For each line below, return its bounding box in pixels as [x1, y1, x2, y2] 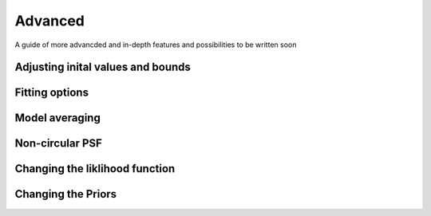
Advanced [14, 12, 85, 29]
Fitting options [14, 86, 89, 100]
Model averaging [14, 112, 101, 125]
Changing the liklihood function [14, 162, 176, 175]
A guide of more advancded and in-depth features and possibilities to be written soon [14, 40, 297, 49]
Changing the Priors [14, 187, 117, 201]
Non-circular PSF [14, 136, 103, 151]
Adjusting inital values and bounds [14, 61, 192, 74]
